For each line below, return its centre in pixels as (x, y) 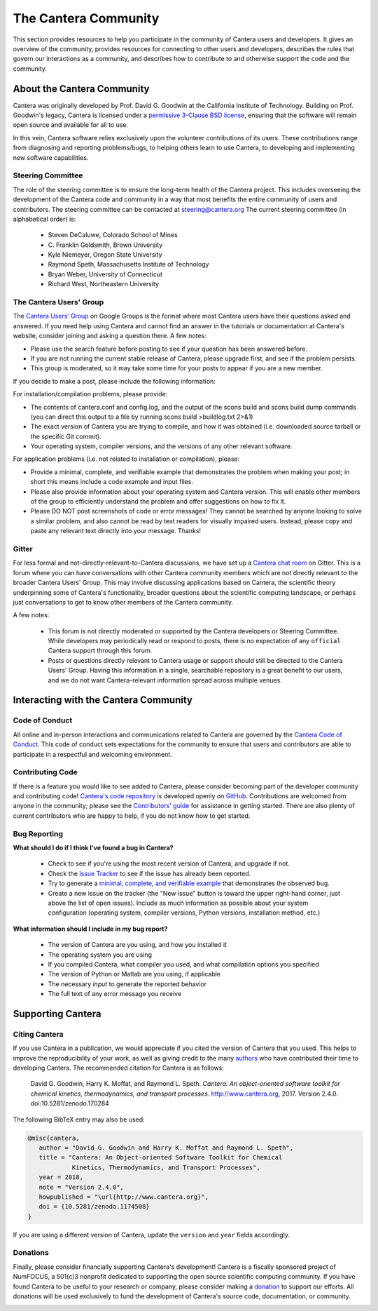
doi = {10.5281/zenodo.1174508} (94, 1207)
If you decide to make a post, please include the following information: (114, 381)
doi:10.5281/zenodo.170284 (70, 1103)
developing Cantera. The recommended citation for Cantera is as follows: (118, 1068)
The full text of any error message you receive (115, 994)
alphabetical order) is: (44, 219)
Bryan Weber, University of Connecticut (105, 274)
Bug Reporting (38, 833)
